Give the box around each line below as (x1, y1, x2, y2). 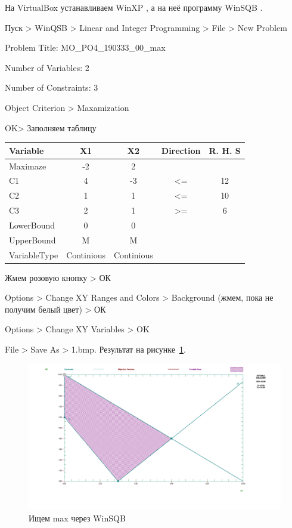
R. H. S (209, 144, 241, 156)
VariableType (9, 248, 58, 261)
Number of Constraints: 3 (5, 81, 98, 94)
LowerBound (9, 218, 55, 231)
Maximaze (9, 159, 46, 172)
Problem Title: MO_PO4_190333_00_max (5, 41, 166, 54)
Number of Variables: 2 (5, 61, 89, 73)
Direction (161, 144, 201, 156)
